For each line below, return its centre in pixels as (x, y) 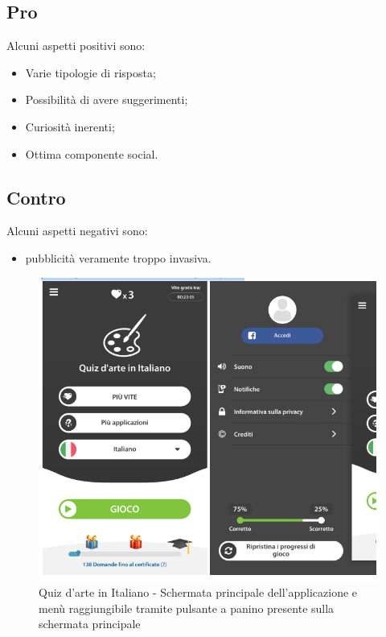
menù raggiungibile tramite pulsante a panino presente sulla (187, 608)
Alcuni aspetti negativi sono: (77, 231)
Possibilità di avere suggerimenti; (107, 99)
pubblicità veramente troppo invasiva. (118, 257)
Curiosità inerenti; (70, 126)
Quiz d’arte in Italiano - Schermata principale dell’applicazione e (198, 592)
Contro (36, 197)
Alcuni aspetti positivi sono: (76, 45)
